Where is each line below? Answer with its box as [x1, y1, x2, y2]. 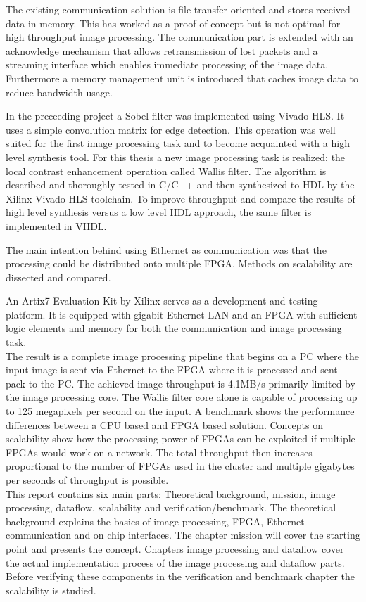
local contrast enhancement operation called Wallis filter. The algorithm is [6, 163, 327, 178]
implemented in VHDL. [6, 218, 107, 233]
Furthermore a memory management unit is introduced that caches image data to [6, 70, 359, 85]
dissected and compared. [6, 269, 111, 284]
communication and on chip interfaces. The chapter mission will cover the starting [6, 527, 360, 542]
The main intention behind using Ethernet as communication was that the [6, 242, 327, 257]
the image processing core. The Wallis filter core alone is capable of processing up [6, 390, 358, 404]
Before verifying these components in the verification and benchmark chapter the [6, 569, 355, 584]
